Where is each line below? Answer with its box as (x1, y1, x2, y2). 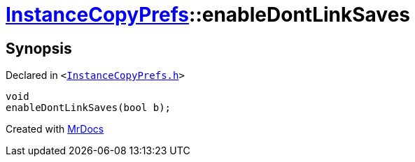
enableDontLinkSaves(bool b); (6, 102, 171, 114)
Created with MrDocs (6, 123, 104, 135)
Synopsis (6, 39, 72, 57)
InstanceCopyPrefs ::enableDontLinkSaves (6, 3, 411, 27)
